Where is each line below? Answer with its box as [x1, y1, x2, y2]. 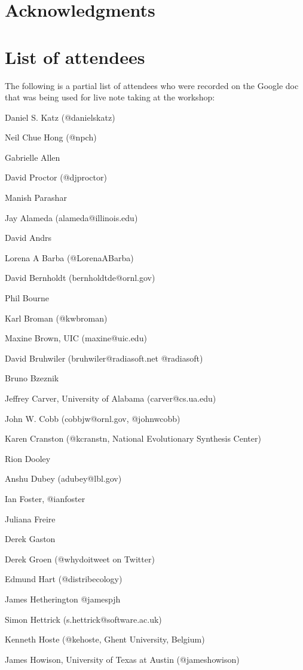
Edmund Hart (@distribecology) [5, 573, 123, 585]
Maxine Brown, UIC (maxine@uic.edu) [5, 332, 147, 344]
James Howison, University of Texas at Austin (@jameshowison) [5, 653, 240, 665]
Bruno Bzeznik [5, 372, 59, 384]
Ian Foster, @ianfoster [5, 492, 85, 504]
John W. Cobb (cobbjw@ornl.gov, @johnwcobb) [5, 412, 180, 424]
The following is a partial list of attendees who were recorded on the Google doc [5, 79, 299, 91]
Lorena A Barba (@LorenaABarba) [5, 251, 134, 264]
